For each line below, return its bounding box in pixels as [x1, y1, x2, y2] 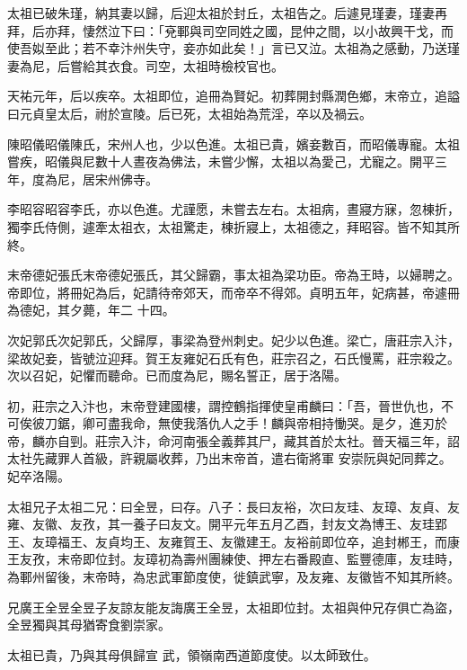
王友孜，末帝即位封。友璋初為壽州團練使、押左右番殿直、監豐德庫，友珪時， [7, 549, 460, 568]
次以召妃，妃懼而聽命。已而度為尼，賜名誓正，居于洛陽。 [7, 366, 347, 385]
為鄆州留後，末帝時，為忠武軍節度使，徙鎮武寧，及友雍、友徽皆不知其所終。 [7, 567, 460, 586]
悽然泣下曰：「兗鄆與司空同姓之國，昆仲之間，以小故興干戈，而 [82, 21, 454, 40]
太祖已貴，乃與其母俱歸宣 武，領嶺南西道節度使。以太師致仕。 [7, 645, 376, 664]
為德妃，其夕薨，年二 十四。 [7, 300, 175, 319]
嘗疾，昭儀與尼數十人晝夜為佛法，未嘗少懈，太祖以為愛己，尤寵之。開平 [7, 152, 435, 171]
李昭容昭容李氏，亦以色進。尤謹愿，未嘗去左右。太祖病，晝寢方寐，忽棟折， [7, 200, 460, 219]
